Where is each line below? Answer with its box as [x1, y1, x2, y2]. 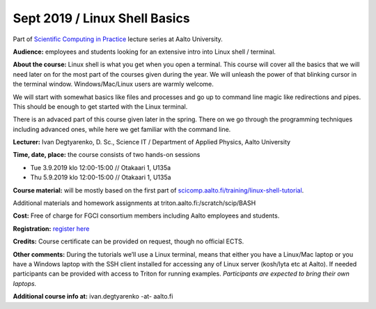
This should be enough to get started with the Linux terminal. [13, 102, 188, 111]
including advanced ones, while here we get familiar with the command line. [13, 125, 231, 133]
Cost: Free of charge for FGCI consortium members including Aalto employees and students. [13, 211, 280, 220]
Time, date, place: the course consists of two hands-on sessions [13, 151, 201, 159]
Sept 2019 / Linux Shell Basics [13, 10, 191, 26]
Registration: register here [13, 224, 90, 233]
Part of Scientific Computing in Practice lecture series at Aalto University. [13, 35, 223, 43]
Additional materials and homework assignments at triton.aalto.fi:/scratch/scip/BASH [13, 199, 256, 207]
